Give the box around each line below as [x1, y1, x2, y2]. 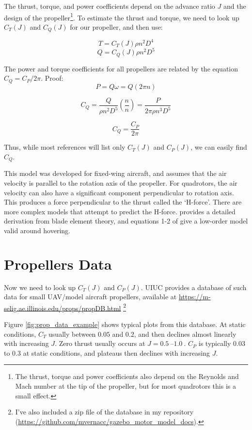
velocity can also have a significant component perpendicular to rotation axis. [4, 187, 234, 197]
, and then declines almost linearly [134, 328, 236, 339]
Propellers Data [4, 254, 112, 274]
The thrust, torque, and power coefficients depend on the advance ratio [4, 1, 215, 11]
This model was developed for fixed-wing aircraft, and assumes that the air [4, 168, 227, 178]
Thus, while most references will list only [4, 142, 126, 152]
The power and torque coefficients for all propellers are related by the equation [4, 63, 238, 73]
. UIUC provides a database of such [141, 282, 247, 292]
